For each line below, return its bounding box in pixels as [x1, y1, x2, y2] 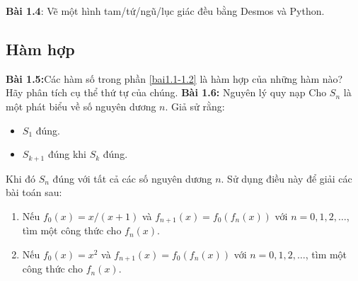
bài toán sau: [6, 185, 62, 200]
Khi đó [6, 171, 36, 185]
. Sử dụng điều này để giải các [221, 171, 352, 185]
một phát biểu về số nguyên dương [6, 98, 156, 113]
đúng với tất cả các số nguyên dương [52, 171, 212, 185]
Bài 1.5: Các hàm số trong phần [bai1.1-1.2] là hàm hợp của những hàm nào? [6, 71, 343, 86]
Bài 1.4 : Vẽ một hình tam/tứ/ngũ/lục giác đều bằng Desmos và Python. [6, 4, 325, 18]
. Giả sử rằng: [165, 98, 225, 113]
